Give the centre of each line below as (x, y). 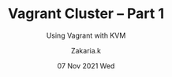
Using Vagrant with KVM (86, 35)
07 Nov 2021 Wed (86, 66)
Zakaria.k (86, 50)
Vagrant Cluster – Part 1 (86, 14)
